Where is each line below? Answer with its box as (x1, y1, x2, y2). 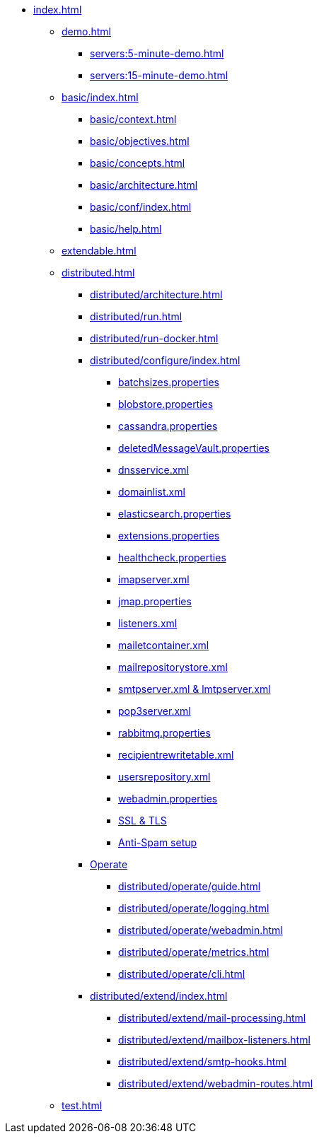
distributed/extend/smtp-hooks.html (118, 1056, 286, 1068)
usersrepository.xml (118, 771, 211, 783)
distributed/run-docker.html (90, 332, 219, 344)
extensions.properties (118, 530, 220, 542)
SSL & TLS (118, 814, 167, 826)
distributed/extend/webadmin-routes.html (118, 1077, 313, 1090)
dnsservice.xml (118, 464, 190, 476)
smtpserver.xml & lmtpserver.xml (118, 683, 271, 695)
